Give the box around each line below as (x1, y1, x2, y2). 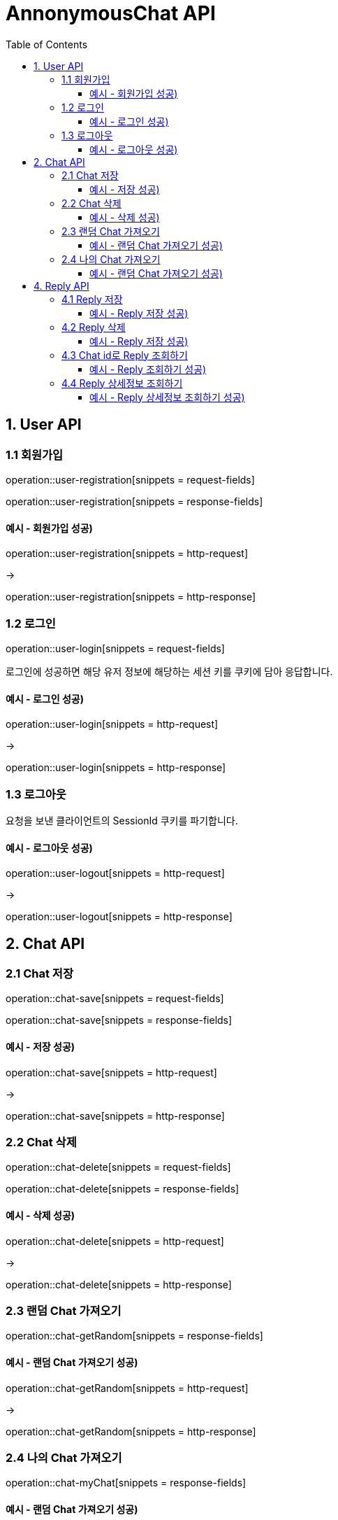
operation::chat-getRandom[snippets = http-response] (6, 1425, 256, 1437)
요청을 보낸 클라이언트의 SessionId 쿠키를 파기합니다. (6, 814, 238, 826)
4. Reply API (34, 279, 89, 292)
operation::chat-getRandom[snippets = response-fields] (6, 1330, 263, 1342)
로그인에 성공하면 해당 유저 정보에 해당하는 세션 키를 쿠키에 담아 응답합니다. (6, 665, 333, 677)
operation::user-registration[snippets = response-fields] (6, 495, 263, 507)
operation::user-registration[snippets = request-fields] (6, 473, 255, 486)
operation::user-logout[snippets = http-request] (6, 867, 225, 880)
